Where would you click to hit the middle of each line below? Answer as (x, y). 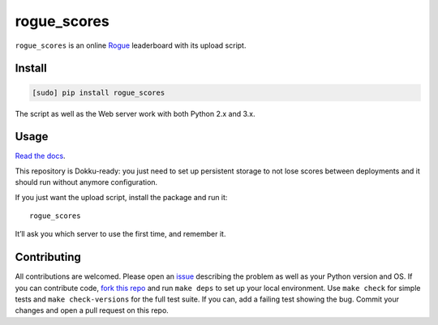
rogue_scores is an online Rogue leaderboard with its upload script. (131, 45)
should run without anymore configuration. (86, 182)
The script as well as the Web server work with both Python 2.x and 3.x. (135, 113)
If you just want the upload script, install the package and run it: (121, 197)
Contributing (48, 257)
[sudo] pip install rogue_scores (99, 92)
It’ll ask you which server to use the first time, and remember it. (120, 234)
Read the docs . (40, 156)
